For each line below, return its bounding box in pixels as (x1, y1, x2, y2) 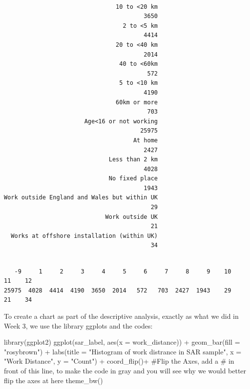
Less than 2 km (108, 156, 158, 163)
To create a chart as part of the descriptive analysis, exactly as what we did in (4, 311, 239, 321)
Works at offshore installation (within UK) (11, 232, 158, 239)
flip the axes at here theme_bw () (4, 375, 103, 385)
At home (133, 136, 158, 144)
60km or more (116, 98, 158, 106)
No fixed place (108, 175, 158, 182)
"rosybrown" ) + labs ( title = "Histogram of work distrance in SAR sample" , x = (4, 346, 242, 356)
